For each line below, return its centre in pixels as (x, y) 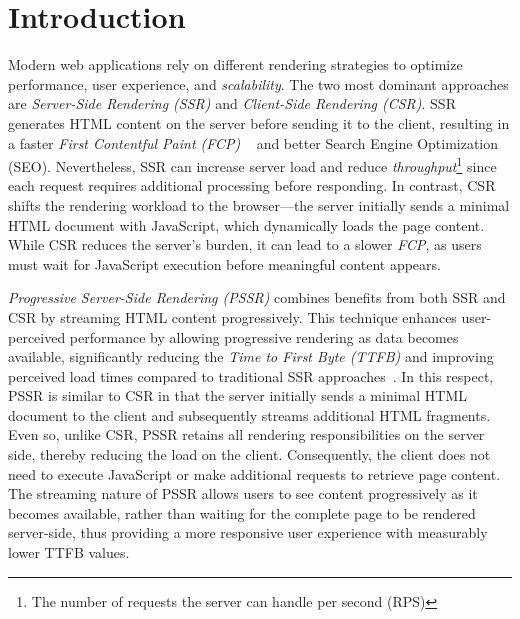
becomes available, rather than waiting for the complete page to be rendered (242, 512)
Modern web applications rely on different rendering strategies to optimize (235, 64)
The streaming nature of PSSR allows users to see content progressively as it (243, 493)
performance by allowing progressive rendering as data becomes (264, 336)
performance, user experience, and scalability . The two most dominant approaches (258, 83)
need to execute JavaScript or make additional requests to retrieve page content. (254, 473)
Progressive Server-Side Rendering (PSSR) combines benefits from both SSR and (257, 297)
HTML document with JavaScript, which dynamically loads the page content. (246, 224)
